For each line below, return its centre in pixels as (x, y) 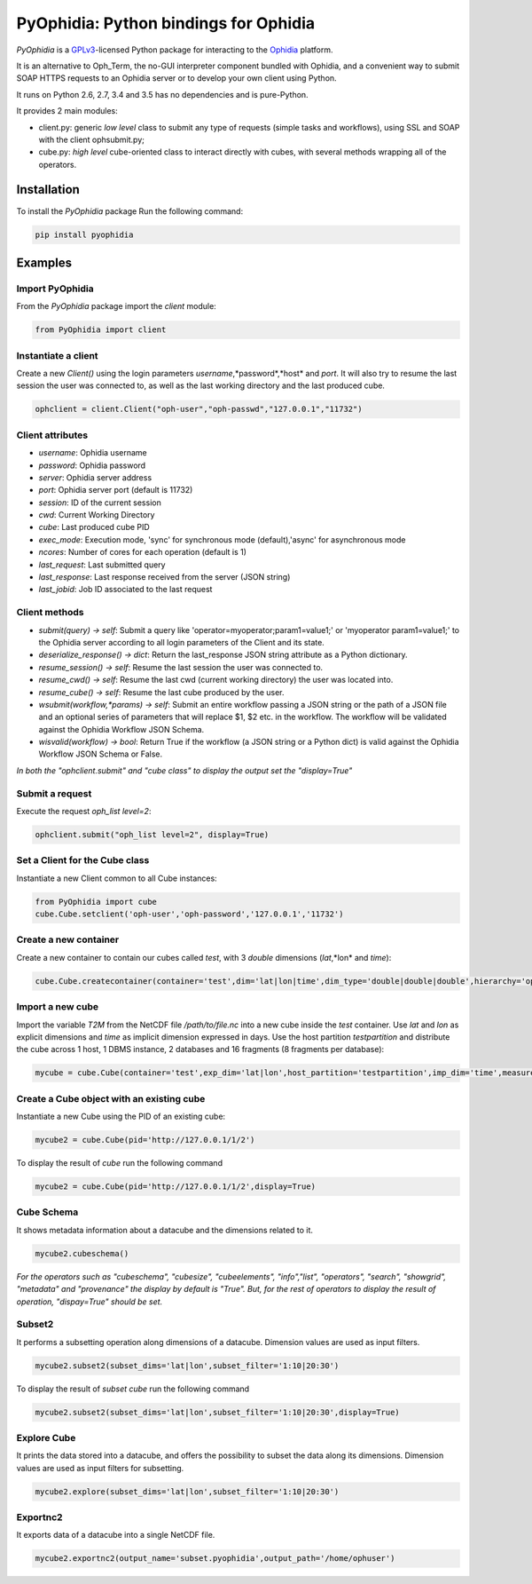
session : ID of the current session (100, 503)
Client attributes (52, 435)
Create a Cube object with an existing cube (111, 1098)
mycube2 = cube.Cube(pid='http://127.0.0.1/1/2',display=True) (176, 1187)
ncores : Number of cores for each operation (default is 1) (143, 552)
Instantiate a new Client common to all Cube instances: (117, 878)
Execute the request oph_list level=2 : (84, 812)
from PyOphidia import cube (96, 902)
